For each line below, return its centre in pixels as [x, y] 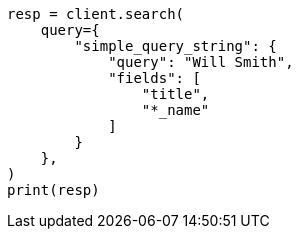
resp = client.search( [96, 14]
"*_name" [175, 110]
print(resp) [53, 190]
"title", [175, 94]
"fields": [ [154, 78]
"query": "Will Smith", [201, 62]
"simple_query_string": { [175, 46]
